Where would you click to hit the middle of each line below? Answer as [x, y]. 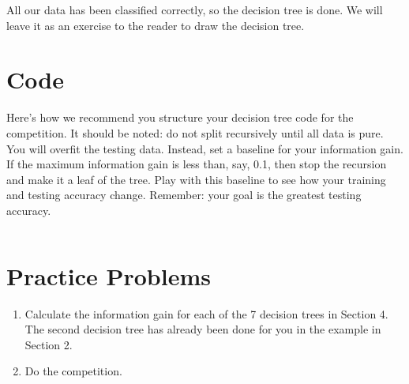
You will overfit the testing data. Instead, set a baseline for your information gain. [205, 148]
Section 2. [49, 344]
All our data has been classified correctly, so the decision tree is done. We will [195, 9]
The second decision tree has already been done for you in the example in [203, 329]
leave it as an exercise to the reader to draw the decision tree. [156, 25]
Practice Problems [109, 275]
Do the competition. [73, 371]
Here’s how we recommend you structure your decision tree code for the [180, 117]
